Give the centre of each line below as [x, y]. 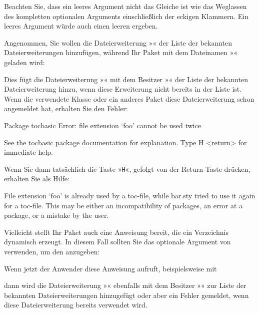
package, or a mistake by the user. [56, 215]
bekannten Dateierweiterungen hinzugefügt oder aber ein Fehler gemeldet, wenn [126, 295]
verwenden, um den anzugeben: [52, 251]
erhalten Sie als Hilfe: [37, 179]
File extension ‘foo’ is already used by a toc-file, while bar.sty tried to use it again [130, 195]
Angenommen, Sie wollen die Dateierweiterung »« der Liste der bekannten [118, 42]
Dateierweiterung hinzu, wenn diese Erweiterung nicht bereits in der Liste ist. [123, 89]
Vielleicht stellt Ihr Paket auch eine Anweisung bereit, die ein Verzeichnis [116, 232]
